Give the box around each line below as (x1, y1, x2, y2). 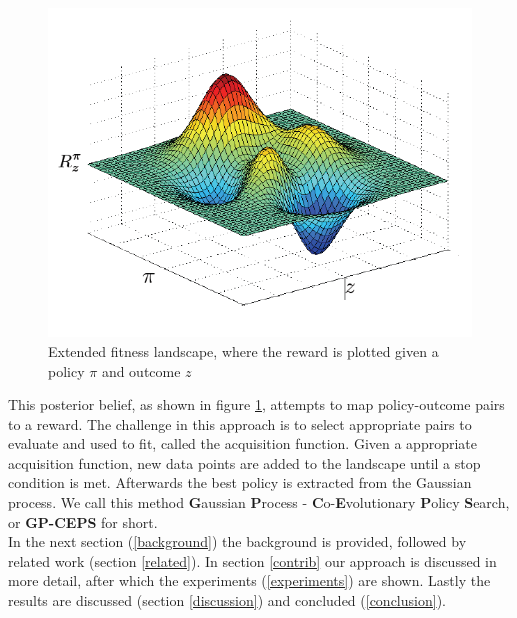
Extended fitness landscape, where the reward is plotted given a (48, 340, 439, 361)
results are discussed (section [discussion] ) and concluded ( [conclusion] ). (8, 590, 446, 611)
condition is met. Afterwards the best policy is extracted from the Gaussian (8, 472, 472, 493)
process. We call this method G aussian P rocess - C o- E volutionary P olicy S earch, (8, 492, 510, 513)
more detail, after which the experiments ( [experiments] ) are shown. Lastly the (8, 570, 491, 591)
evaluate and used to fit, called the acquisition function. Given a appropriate (8, 433, 477, 454)
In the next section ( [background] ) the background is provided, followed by (8, 531, 467, 552)
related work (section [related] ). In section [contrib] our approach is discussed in (8, 550, 497, 571)
